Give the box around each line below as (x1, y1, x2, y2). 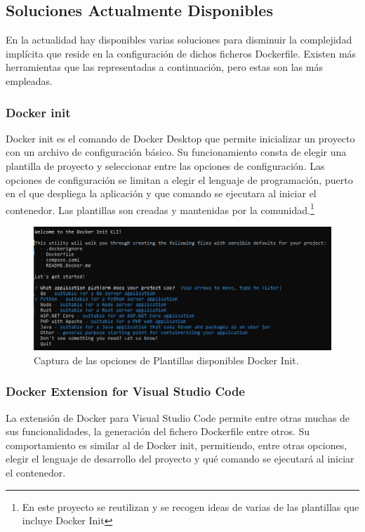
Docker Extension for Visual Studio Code (6, 383, 245, 400)
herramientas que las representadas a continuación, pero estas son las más (6, 60, 323, 74)
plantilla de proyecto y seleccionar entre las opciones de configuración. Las (6, 158, 325, 173)
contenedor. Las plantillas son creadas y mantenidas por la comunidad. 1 (6, 200, 314, 217)
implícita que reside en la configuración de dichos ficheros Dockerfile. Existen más (6, 46, 357, 60)
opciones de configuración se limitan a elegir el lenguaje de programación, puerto (6, 172, 353, 187)
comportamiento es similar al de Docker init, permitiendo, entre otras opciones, (6, 437, 347, 452)
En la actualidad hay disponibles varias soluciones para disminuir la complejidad (6, 32, 352, 47)
